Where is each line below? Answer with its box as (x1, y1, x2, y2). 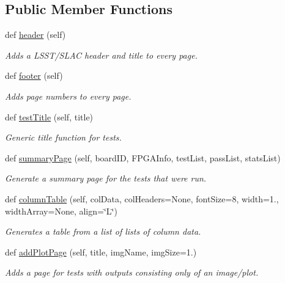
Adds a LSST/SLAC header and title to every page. (5, 48, 198, 61)
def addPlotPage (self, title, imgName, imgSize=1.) (5, 245, 197, 258)
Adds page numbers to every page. (5, 89, 131, 102)
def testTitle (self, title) (5, 110, 94, 123)
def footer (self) (5, 69, 63, 82)
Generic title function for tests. (5, 131, 122, 144)
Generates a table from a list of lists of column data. (5, 225, 201, 238)
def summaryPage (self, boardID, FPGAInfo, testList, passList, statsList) (5, 151, 281, 164)
